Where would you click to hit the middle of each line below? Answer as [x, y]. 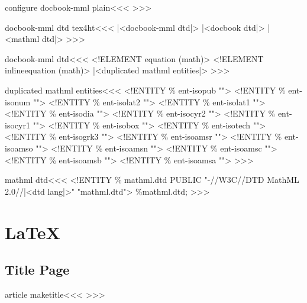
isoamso [19, 148]
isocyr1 [17, 125]
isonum [18, 101]
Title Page [37, 270]
